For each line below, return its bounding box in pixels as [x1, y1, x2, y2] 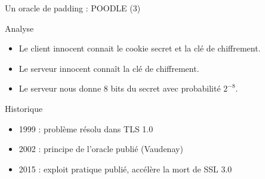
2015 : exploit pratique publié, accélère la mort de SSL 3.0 [19, 162, 232, 175]
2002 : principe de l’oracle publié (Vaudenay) [19, 142, 183, 155]
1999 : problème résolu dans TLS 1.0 [19, 122, 153, 135]
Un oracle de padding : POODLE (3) [5, 2, 141, 14]
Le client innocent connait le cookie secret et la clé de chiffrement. [19, 42, 261, 54]
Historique [5, 102, 43, 114]
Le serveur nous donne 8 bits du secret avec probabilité [19, 82, 221, 95]
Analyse [5, 22, 34, 34]
